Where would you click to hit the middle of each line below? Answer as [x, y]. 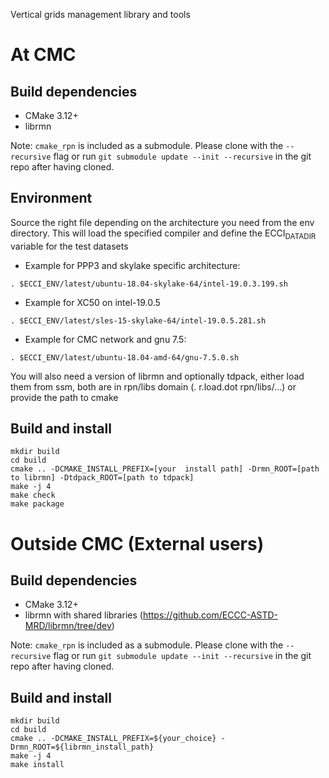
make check [33, 495]
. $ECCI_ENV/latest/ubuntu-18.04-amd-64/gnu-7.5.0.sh [125, 357]
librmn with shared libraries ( [83, 615]
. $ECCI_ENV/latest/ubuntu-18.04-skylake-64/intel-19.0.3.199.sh [149, 284]
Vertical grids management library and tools [100, 14]
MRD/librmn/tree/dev [68, 626]
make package [37, 504]
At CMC [43, 55]
